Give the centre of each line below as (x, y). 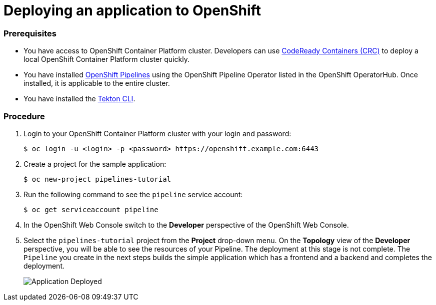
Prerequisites (30, 33)
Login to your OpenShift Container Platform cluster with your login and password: (157, 133)
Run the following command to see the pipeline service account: (133, 194)
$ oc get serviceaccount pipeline (91, 209)
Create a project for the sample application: (95, 164)
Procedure (24, 116)
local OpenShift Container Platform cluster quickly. (106, 59)
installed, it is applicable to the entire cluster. (97, 83)
